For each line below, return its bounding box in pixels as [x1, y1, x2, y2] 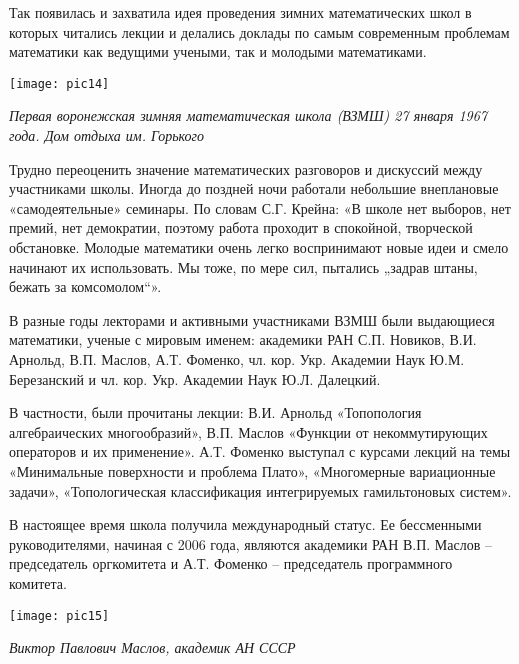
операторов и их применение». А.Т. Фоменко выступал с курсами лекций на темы [9, 441, 511, 462]
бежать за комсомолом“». [9, 276, 162, 297]
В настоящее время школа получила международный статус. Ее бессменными [9, 514, 482, 535]
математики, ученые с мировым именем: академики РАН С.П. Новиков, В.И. [9, 329, 477, 350]
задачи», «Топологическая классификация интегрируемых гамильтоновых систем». [9, 480, 512, 501]
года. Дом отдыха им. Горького [9, 125, 205, 146]
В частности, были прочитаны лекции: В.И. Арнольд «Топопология [9, 402, 422, 423]
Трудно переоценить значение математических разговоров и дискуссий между [9, 158, 483, 179]
